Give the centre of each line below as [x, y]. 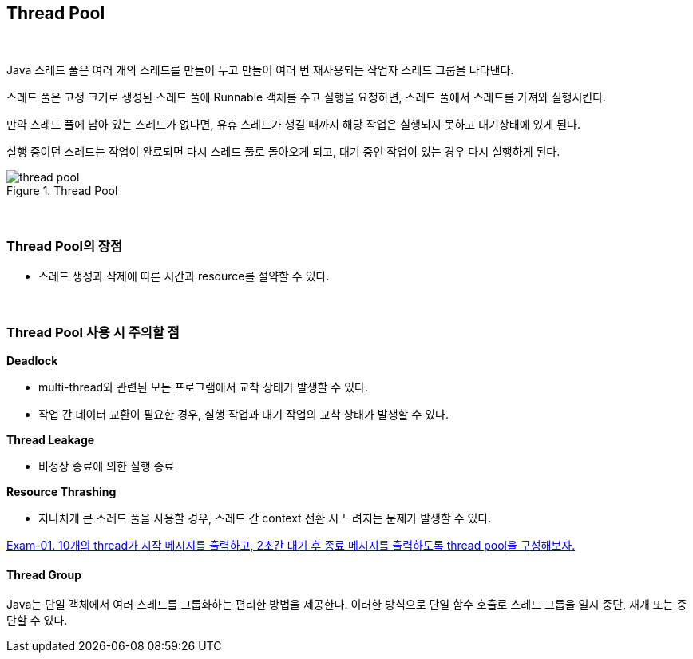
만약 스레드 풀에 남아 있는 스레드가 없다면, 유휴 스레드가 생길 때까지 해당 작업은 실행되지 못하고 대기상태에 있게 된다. [294, 125]
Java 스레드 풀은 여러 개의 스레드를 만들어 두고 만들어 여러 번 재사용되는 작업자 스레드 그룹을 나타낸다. [260, 70]
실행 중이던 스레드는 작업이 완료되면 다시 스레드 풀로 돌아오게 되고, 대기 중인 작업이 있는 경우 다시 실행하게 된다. [283, 152]
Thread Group [44, 574]
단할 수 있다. [37, 621]
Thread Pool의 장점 [64, 246]
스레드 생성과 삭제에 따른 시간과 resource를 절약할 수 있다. [184, 276]
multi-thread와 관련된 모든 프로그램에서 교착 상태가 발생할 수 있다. [203, 387]
